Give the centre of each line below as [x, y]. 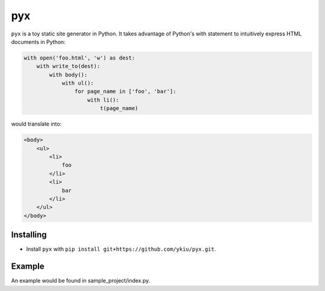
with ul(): [78, 83]
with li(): [104, 100]
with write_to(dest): [68, 66]
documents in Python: [38, 41]
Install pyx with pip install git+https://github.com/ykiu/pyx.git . [121, 249]
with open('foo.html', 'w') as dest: [79, 58]
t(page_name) [119, 109]
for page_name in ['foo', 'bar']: [125, 91]
